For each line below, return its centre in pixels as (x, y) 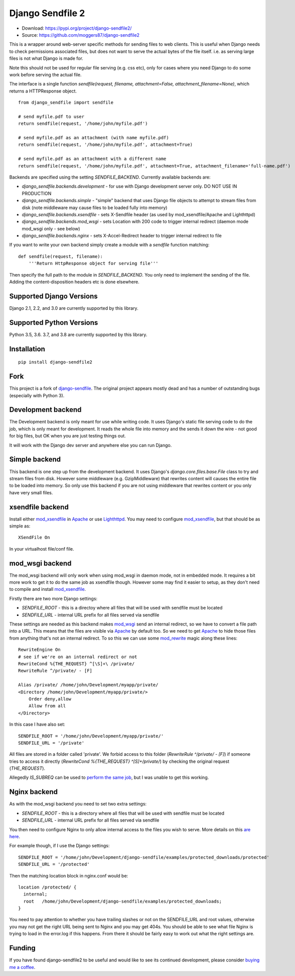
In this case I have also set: (37, 725)
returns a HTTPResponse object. (43, 91)
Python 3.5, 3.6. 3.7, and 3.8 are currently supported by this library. (78, 334)
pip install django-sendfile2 (55, 362)
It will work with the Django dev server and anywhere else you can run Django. (91, 445)
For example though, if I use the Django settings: (59, 846)
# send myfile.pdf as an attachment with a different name (92, 159)
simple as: (20, 526)
